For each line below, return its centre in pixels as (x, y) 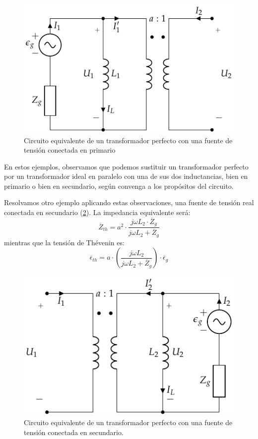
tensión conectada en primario (70, 150)
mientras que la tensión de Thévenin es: (64, 242)
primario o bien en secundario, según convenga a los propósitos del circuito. (119, 186)
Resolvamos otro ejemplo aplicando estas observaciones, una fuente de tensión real (129, 202)
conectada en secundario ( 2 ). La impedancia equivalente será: (97, 212)
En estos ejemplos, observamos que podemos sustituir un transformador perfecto (126, 166)
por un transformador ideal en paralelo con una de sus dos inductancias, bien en (126, 176)
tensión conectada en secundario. (74, 432)
